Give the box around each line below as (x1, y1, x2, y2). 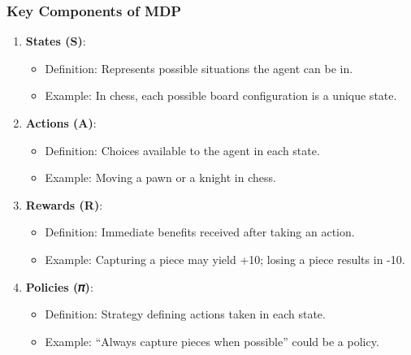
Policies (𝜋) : (25, 278, 93, 295)
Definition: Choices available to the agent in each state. (45, 141, 320, 158)
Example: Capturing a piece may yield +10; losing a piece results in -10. (45, 250, 405, 267)
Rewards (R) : (25, 196, 103, 213)
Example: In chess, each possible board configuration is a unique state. (45, 87, 397, 104)
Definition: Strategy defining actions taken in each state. (45, 305, 326, 323)
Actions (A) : (25, 115, 97, 131)
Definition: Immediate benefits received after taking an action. (45, 223, 355, 240)
